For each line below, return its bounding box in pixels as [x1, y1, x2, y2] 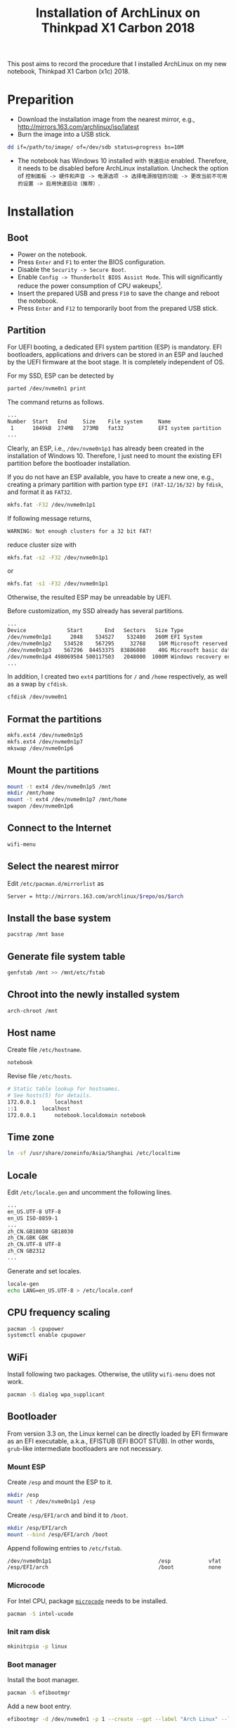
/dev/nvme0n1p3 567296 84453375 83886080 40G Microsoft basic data [7, 646, 234, 653]
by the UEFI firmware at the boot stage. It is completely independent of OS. [7, 358, 225, 366]
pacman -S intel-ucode [7, 1610, 74, 1617]
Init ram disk [7, 1627, 51, 1636]
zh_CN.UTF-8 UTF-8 [7, 1241, 61, 1248]
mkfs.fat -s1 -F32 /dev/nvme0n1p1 [7, 580, 109, 588]
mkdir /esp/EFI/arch [7, 1524, 68, 1531]
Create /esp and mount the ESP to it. [7, 1478, 112, 1486]
